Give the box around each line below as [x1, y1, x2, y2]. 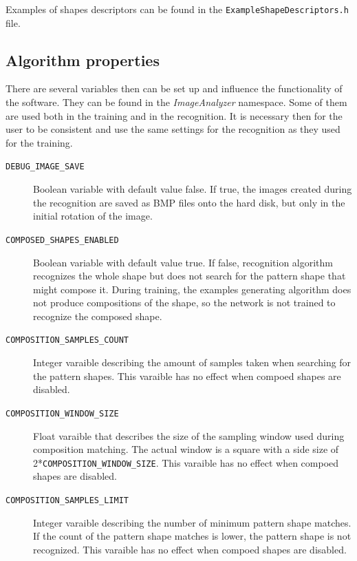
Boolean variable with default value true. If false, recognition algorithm [33, 255, 334, 269]
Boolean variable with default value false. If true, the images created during [33, 182, 352, 196]
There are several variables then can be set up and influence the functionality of [6, 81, 343, 96]
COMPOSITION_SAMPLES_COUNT [6, 335, 129, 346]
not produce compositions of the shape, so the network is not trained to [33, 295, 336, 310]
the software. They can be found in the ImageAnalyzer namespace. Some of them [6, 95, 347, 109]
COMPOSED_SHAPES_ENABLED [6, 235, 119, 245]
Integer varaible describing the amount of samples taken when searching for [33, 355, 351, 370]
